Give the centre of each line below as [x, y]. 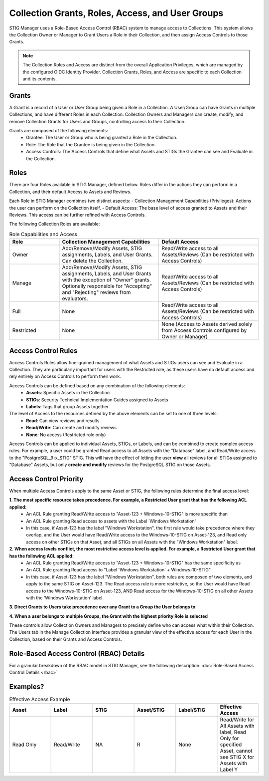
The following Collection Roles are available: [55, 224]
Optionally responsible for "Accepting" [107, 286]
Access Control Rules [43, 351]
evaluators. [75, 298]
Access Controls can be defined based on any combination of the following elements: [97, 386]
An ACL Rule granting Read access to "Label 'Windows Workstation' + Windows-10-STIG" [119, 570]
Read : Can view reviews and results [63, 420]
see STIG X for [237, 757]
